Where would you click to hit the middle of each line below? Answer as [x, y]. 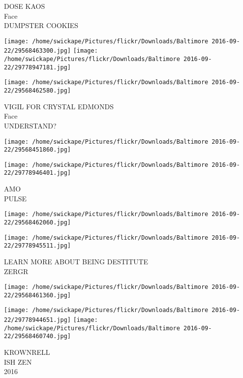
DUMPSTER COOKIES [41, 25]
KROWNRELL [27, 352]
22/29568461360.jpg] [38, 295]
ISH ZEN [18, 362]
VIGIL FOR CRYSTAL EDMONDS [59, 106]
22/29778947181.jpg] [38, 67]
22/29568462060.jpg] [38, 222]
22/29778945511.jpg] [38, 246]
